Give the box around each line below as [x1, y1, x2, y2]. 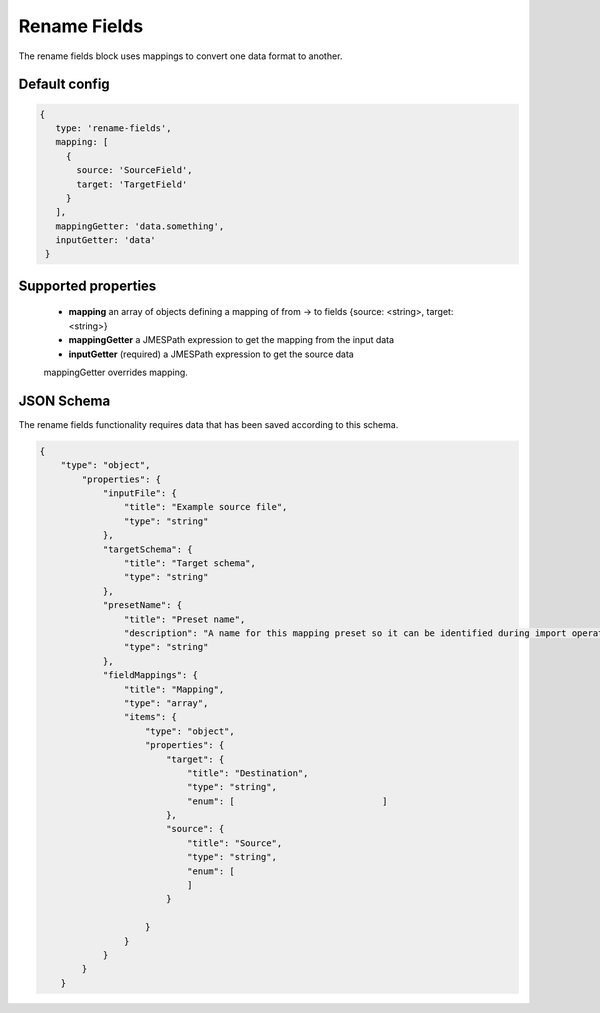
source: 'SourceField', [76, 165, 194, 176]
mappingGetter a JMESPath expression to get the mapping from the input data [68, 334, 395, 346]
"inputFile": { [102, 488, 177, 499]
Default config [18, 76, 110, 93]
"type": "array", [123, 697, 209, 709]
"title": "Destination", [186, 767, 309, 779]
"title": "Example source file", [123, 501, 288, 513]
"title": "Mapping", [123, 683, 225, 695]
